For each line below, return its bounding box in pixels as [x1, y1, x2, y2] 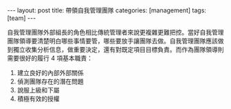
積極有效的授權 [16, 95, 60, 103]
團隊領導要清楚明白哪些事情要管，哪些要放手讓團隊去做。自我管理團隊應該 [7, 37, 218, 45]
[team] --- [7, 14, 36, 22]
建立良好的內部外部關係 [16, 69, 84, 77]
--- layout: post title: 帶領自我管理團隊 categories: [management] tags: [7, 6, 206, 14]
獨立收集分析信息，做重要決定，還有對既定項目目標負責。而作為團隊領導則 [12, 46, 224, 53]
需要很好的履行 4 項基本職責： [7, 54, 93, 62]
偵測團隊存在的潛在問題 [16, 77, 84, 86]
